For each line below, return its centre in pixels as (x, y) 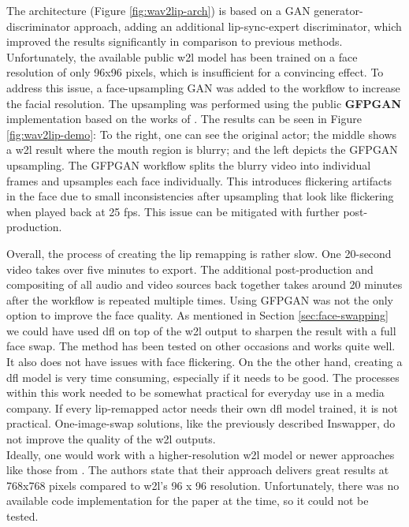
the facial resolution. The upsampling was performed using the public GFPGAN (204, 103)
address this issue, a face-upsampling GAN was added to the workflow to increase (203, 87)
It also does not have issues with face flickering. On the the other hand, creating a (204, 362)
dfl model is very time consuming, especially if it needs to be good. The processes (203, 377)
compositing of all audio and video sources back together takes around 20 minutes (204, 284)
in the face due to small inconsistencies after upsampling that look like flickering (200, 196)
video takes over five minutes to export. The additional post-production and (190, 269)
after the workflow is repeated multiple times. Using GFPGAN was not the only (200, 299)
